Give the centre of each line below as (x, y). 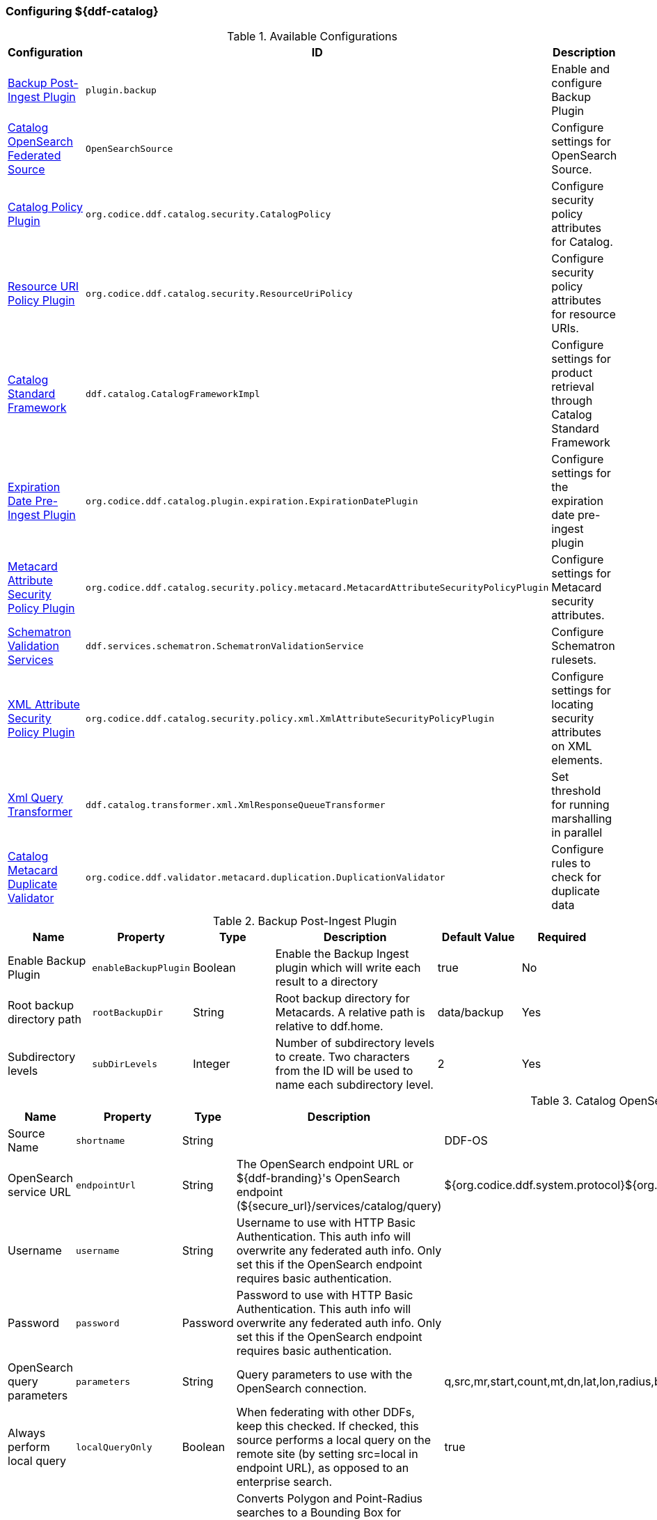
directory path (45, 1019)
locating (572, 705)
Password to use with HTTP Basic (325, 1295)
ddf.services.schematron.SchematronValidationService (225, 646)
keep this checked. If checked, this (327, 1426)
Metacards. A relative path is (350, 1013)
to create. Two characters (342, 1057)
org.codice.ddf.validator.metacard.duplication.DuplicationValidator (266, 877)
